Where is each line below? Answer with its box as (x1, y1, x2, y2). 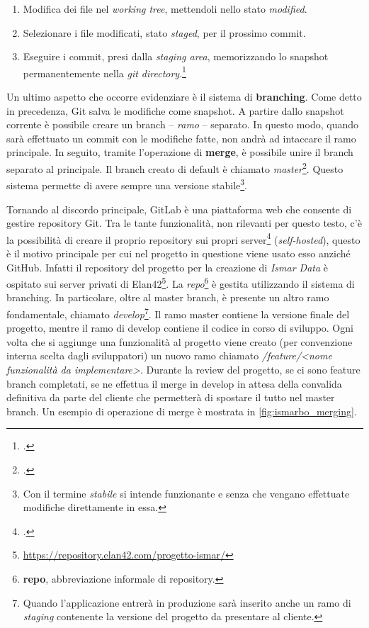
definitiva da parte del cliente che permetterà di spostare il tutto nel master (6, 390, 335, 405)
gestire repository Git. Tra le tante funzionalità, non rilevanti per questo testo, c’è (6, 215, 362, 230)
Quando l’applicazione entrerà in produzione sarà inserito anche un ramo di (23, 595, 351, 610)
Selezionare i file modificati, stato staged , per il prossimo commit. (23, 25, 306, 40)
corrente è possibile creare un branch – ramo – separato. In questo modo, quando (6, 117, 359, 132)
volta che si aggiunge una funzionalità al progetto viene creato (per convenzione (6, 334, 353, 349)
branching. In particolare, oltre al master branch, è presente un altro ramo (6, 290, 329, 305)
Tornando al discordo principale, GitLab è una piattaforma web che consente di (6, 201, 352, 216)
